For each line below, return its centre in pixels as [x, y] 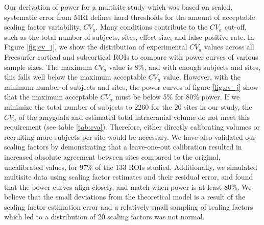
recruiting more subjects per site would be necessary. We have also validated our [130, 136]
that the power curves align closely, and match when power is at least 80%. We [128, 186]
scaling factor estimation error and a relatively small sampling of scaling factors [129, 206]
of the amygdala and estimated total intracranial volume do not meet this [134, 117]
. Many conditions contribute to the [152, 27]
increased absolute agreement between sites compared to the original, [112, 156]
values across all [229, 47]
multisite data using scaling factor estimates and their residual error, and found [129, 177]
